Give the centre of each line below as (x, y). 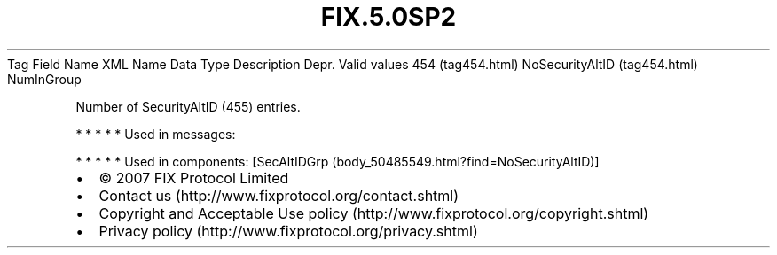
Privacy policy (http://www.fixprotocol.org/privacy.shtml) (288, 231)
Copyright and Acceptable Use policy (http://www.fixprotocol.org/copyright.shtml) (374, 213)
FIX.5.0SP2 (388, 17)
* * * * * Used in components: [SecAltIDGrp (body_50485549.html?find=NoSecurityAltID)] (337, 161)
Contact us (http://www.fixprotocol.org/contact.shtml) (279, 195)
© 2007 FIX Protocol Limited (194, 178)
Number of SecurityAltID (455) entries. (188, 106)
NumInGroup (44, 79)
